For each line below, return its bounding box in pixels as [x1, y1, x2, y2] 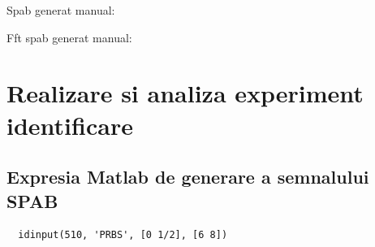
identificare [6, 108, 133, 141]
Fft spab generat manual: [6, 28, 132, 45]
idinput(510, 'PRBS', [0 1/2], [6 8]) [18, 229, 228, 241]
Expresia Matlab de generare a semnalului [6, 164, 369, 189]
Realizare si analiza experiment [6, 76, 364, 110]
